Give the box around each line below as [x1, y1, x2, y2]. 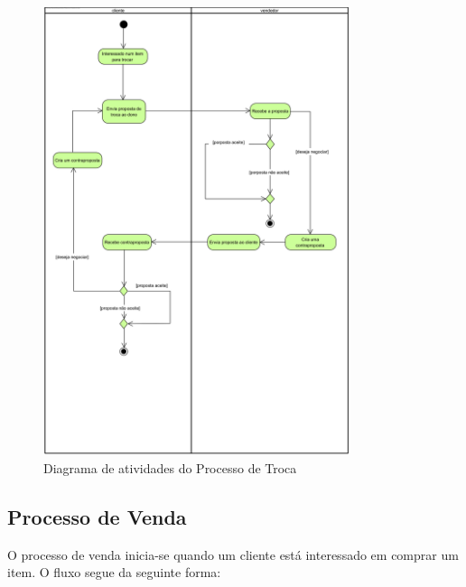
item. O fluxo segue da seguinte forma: [7, 563, 221, 582]
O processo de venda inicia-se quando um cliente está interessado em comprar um [7, 545, 459, 564]
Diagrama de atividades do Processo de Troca [43, 458, 297, 477]
